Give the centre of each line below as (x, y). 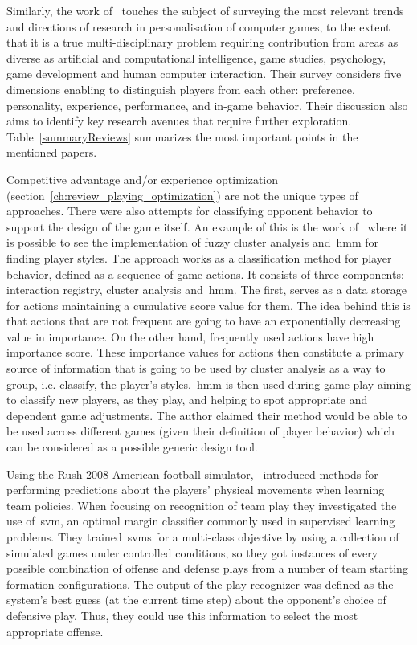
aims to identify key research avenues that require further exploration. (179, 121)
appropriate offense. (55, 631)
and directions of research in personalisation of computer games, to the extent (198, 26)
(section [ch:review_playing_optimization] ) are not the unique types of (182, 195)
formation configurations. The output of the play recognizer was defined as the (200, 584)
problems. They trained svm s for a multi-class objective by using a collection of (203, 537)
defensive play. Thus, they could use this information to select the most (182, 615)
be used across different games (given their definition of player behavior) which (201, 431)
